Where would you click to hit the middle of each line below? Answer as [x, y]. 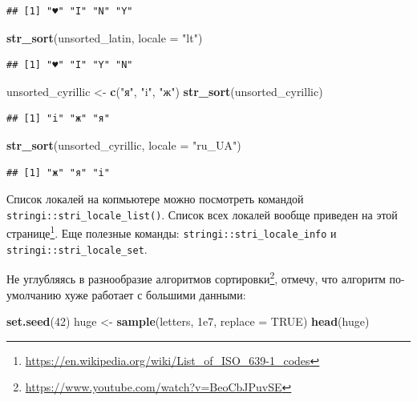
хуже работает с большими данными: [155, 294]
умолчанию [34, 294]
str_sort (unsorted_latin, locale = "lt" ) [105, 37]
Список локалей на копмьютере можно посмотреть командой [155, 199]
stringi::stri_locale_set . [77, 249]
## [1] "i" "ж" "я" [58, 119]
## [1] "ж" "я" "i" [58, 172]
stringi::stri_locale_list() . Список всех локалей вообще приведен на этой [202, 214]
